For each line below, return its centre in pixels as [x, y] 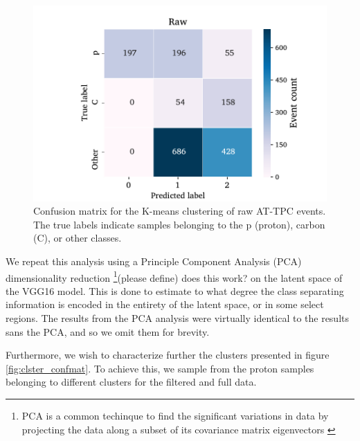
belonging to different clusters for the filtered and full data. [131, 382]
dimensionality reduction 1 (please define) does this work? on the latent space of [174, 276]
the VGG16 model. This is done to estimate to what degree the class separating [175, 290]
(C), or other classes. [78, 238]
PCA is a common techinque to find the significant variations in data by [175, 416]
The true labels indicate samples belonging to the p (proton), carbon [179, 224]
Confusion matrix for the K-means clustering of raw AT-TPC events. [180, 211]
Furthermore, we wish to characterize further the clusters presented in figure [168, 355]
